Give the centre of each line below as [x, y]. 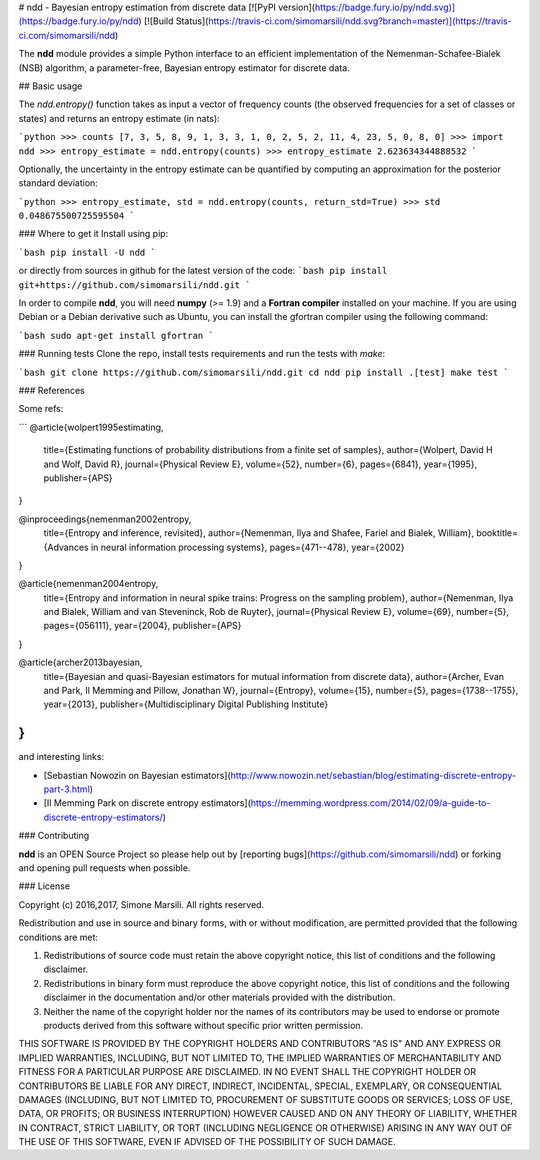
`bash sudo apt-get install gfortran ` [116, 335]
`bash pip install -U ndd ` [87, 252]
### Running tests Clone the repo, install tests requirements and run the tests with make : [202, 354]
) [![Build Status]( [173, 21]
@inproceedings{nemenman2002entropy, [105, 519]
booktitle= [497, 533]
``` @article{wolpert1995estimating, [91, 427]
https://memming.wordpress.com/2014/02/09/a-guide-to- [370, 803]
